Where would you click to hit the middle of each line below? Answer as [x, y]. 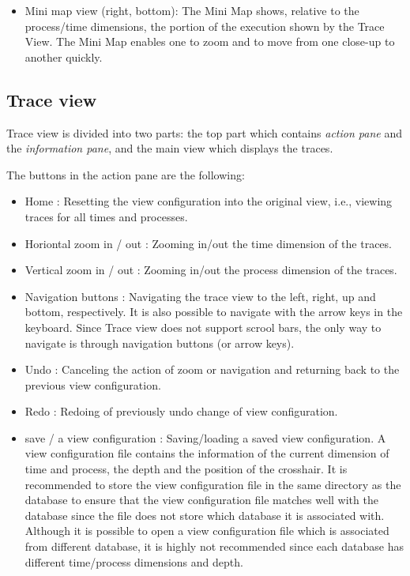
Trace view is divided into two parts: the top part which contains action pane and [204, 132]
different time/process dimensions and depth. [134, 561]
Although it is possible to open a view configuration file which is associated [207, 531]
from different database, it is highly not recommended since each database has [214, 546]
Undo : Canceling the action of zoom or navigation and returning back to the [212, 369]
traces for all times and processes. [106, 216]
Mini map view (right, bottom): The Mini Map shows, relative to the [192, 10]
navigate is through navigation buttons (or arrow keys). [160, 343]
